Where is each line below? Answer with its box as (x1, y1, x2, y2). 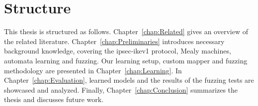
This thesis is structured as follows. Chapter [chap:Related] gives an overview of (4, 26, 248, 37)
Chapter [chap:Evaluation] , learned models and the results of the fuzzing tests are (4, 75, 254, 85)
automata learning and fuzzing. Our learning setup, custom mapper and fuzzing (4, 55, 248, 65)
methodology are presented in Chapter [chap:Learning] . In (4, 65, 182, 75)
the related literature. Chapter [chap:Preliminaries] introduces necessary (4, 36, 225, 46)
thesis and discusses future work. (4, 94, 104, 105)
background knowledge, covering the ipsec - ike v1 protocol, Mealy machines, (4, 46, 231, 56)
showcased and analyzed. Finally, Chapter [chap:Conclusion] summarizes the (4, 84, 238, 95)
